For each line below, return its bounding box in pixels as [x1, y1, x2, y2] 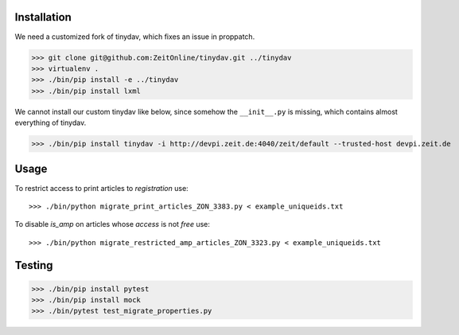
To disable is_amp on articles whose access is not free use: [14, 220, 211, 229]
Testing [14, 259, 53, 272]
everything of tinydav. [14, 118, 87, 127]
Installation [14, 10, 72, 24]
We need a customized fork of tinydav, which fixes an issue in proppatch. [14, 32, 255, 41]
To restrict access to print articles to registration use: [14, 183, 189, 193]
